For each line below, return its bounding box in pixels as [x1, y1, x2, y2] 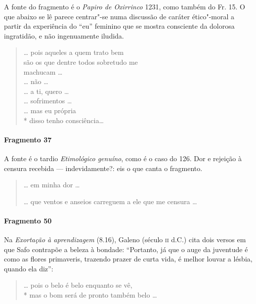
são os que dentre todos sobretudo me [23, 56, 138, 67]
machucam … [23, 66, 63, 77]
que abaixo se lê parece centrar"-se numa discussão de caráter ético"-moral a [4, 11, 235, 21]
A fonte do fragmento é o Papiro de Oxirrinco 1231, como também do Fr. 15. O [4, 1, 245, 11]
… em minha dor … [23, 179, 80, 190]
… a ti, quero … [23, 86, 69, 96]
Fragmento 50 [4, 215, 52, 225]
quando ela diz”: [4, 263, 53, 273]
